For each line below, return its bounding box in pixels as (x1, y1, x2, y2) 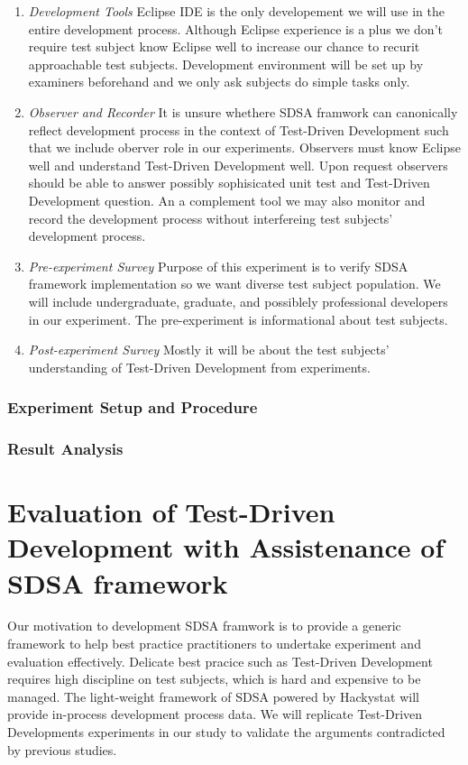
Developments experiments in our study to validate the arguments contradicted (7, 723, 445, 742)
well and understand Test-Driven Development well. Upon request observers (28, 155, 448, 174)
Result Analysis (7, 438, 124, 460)
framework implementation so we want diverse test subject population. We (28, 274, 441, 293)
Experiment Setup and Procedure (7, 396, 258, 419)
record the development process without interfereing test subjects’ (28, 208, 393, 227)
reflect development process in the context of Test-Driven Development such (28, 120, 449, 139)
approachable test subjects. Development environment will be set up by (28, 54, 424, 73)
